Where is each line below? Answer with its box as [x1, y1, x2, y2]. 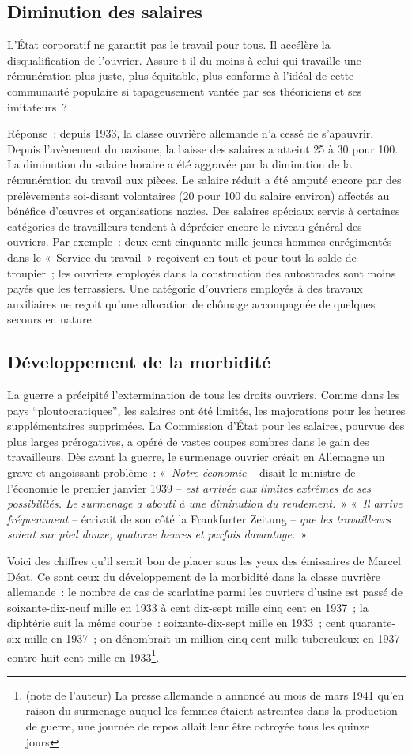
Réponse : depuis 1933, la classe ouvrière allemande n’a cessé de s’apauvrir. [7, 125, 374, 142]
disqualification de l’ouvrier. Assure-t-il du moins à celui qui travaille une [7, 51, 361, 68]
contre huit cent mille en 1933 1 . [7, 646, 160, 665]
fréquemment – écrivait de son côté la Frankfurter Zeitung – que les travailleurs [7, 510, 391, 527]
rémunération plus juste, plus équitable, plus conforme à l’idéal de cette [7, 67, 354, 84]
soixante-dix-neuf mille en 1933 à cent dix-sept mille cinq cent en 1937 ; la [7, 598, 369, 615]
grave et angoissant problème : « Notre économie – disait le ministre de [7, 464, 356, 481]
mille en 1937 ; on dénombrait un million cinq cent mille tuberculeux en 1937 [24, 630, 400, 646]
